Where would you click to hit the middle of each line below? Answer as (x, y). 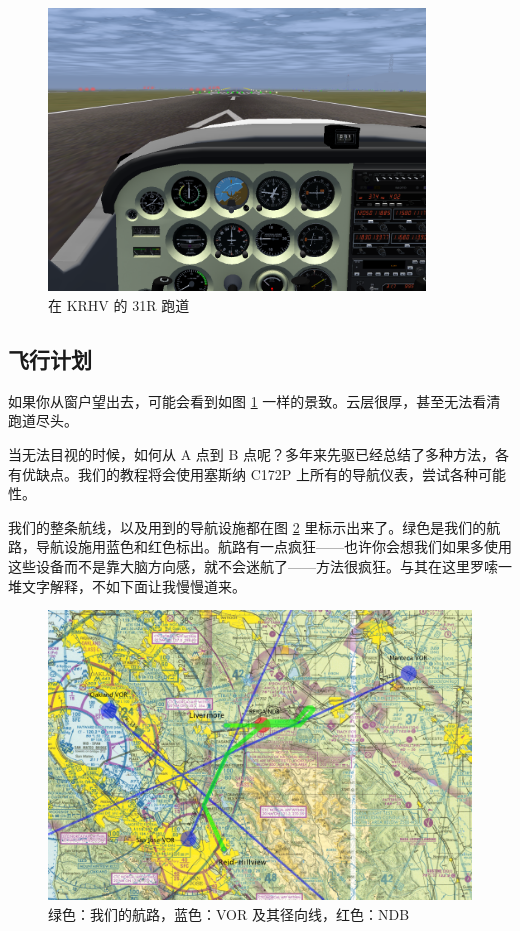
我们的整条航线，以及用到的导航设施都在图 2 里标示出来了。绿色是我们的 (247, 526)
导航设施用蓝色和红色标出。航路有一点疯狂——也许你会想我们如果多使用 (273, 546)
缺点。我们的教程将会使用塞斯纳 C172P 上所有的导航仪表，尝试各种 (256, 473)
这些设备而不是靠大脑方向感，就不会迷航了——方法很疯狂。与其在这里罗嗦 (253, 566)
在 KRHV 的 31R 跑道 (119, 305)
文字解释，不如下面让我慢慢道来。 (133, 585)
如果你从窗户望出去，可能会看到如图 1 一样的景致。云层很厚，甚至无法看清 (254, 400)
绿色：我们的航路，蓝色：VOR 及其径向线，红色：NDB (229, 913)
